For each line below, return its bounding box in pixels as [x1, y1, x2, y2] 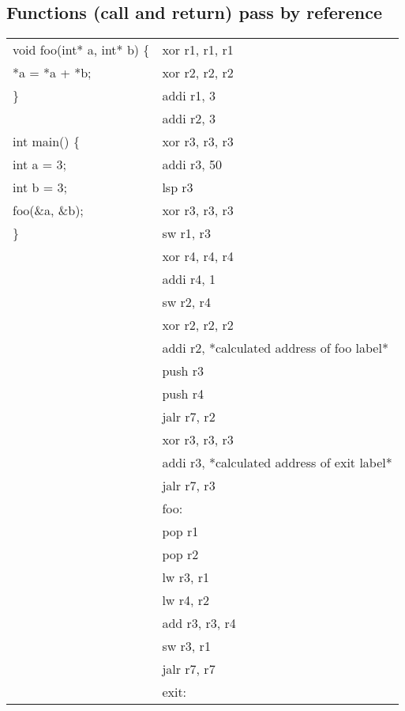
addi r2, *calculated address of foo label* [162, 338, 388, 357]
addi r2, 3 [162, 109, 216, 128]
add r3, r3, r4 [162, 614, 236, 633]
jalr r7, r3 [162, 476, 216, 495]
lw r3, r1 [162, 568, 210, 587]
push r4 [162, 384, 204, 403]
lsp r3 [162, 178, 193, 197]
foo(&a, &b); [13, 201, 84, 220]
